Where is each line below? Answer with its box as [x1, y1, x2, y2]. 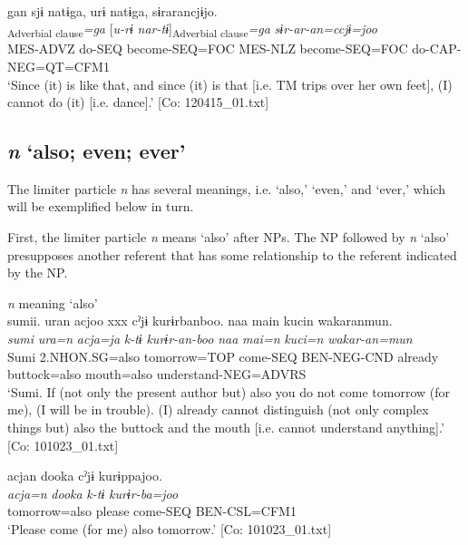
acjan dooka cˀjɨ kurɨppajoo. [7, 466, 162, 485]
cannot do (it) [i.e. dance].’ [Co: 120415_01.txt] [7, 92, 269, 112]
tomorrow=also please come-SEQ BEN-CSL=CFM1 [7, 501, 297, 521]
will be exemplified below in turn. [7, 197, 194, 216]
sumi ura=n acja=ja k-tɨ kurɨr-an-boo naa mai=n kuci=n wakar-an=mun [7, 329, 413, 348]
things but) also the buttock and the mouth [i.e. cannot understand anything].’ [7, 418, 444, 437]
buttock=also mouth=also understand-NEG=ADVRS [7, 365, 307, 384]
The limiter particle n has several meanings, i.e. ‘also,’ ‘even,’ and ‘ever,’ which [7, 179, 446, 198]
